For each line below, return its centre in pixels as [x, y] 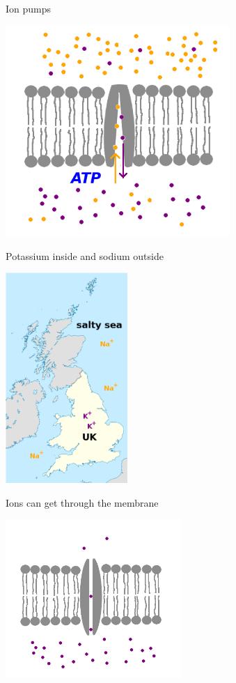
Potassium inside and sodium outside [85, 255]
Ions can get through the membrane [82, 503]
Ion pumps [29, 8]
